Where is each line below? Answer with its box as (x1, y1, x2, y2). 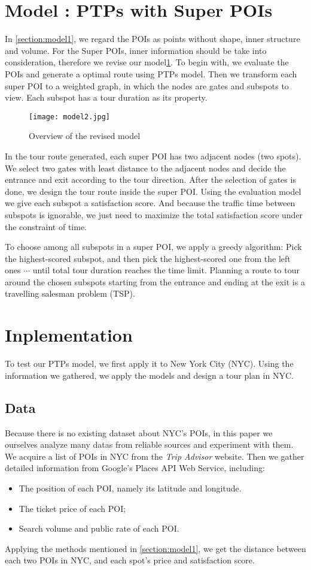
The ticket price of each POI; (19, 502, 126, 514)
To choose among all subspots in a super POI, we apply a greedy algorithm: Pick (5, 240, 302, 253)
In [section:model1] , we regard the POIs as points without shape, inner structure (5, 32, 300, 45)
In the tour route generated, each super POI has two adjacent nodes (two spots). (5, 149, 301, 162)
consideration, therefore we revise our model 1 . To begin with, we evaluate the (5, 56, 289, 68)
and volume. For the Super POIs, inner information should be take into (5, 44, 267, 56)
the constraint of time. (5, 220, 87, 233)
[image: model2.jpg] (29, 112, 111, 121)
